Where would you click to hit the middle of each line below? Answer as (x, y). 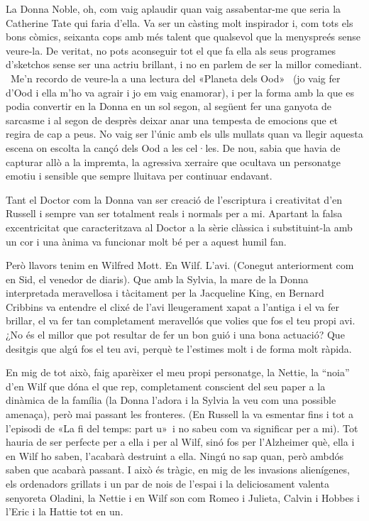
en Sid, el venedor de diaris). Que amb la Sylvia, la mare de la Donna (157, 279)
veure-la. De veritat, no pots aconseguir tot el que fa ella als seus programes (171, 50)
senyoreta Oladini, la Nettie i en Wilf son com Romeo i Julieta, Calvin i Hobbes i (183, 497)
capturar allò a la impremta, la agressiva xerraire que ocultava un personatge (173, 161)
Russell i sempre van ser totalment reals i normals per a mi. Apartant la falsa (174, 213)
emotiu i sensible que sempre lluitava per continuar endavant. (139, 176)
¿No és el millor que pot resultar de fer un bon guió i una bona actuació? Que (175, 335)
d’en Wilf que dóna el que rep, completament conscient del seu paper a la (166, 386)
